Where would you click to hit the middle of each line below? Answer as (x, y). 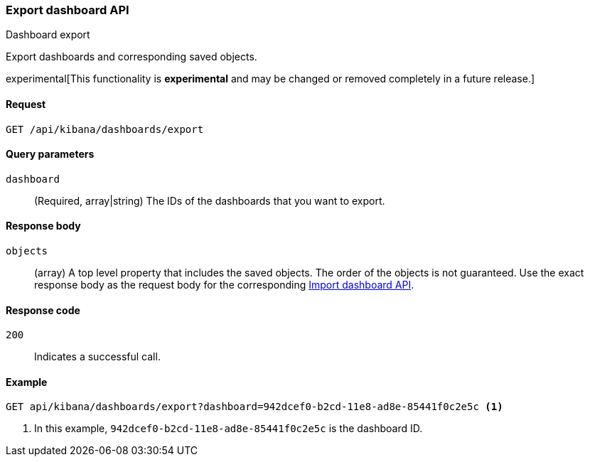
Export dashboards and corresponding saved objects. (132, 57)
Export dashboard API (68, 10)
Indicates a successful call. (97, 357)
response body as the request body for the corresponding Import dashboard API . (224, 285)
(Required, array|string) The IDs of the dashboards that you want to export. (210, 200)
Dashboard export (48, 35)
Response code (43, 310)
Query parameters (50, 154)
